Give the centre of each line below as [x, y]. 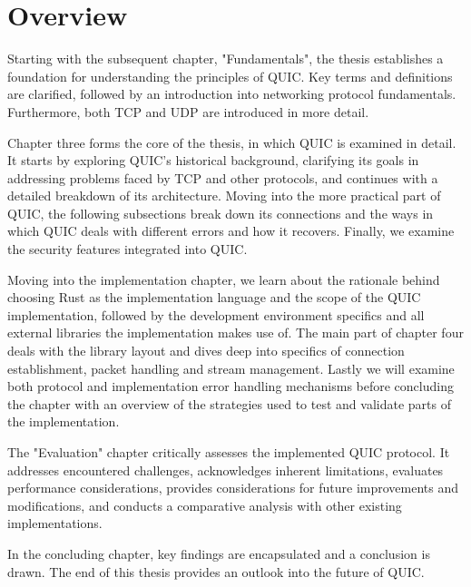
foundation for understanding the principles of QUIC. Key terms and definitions [230, 76]
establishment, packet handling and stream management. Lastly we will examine [231, 368]
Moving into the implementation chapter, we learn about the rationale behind [224, 279]
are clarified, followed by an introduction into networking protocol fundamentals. [232, 94]
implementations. [55, 523]
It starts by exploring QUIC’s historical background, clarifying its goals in [213, 160]
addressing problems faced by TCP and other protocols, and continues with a [223, 177]
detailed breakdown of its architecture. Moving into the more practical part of [224, 196]
